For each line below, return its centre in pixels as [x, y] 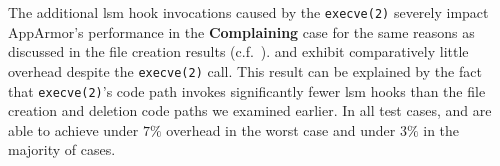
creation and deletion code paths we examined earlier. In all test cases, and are [250, 110]
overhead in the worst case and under [281, 129]
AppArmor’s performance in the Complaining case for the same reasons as [241, 31]
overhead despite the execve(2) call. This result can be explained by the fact [245, 70]
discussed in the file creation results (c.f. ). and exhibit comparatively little [238, 51]
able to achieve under [73, 129]
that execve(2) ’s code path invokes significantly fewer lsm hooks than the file [247, 90]
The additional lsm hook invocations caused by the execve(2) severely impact [248, 12]
